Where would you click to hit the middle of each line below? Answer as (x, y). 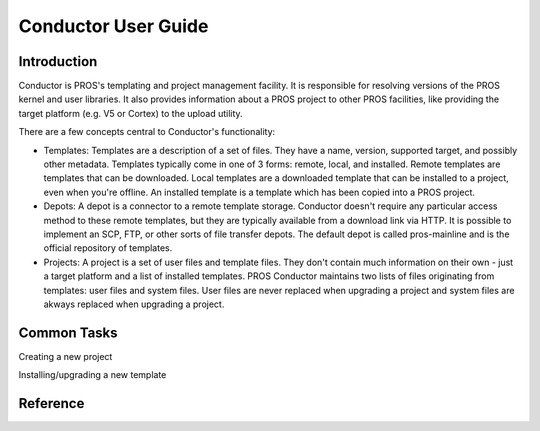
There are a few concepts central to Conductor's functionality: (147, 132)
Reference (51, 403)
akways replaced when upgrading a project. (134, 304)
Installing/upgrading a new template (92, 375)
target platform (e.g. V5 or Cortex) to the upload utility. (131, 113)
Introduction (58, 61)
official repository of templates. (108, 248)
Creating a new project (65, 356)
